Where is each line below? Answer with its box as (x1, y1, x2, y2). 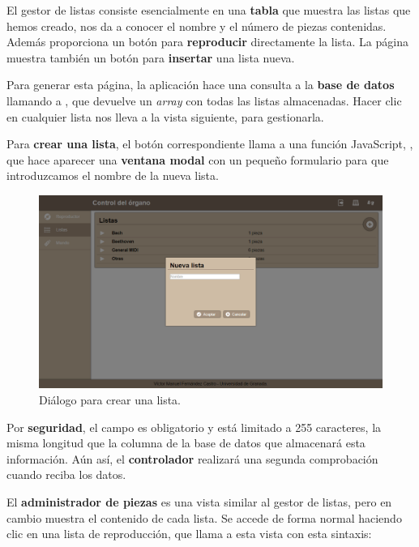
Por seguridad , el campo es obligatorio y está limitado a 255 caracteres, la (6, 418, 382, 435)
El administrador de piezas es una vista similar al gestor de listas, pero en (6, 494, 392, 510)
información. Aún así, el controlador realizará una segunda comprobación (6, 450, 378, 467)
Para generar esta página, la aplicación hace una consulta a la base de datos (6, 76, 395, 93)
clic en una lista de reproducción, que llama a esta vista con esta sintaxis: (6, 525, 372, 542)
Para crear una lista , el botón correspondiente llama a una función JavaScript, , (6, 135, 413, 152)
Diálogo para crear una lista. (39, 391, 182, 408)
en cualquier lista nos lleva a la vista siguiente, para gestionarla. (6, 108, 324, 125)
